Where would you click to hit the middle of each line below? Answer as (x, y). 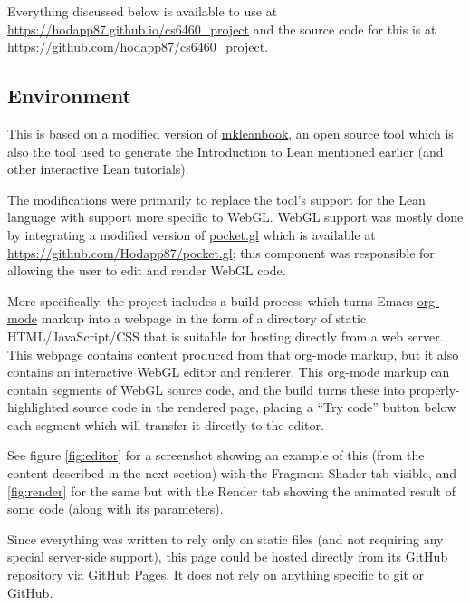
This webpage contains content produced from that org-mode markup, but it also (233, 354)
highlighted (38, 407)
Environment (69, 96)
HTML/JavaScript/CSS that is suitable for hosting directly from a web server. (225, 336)
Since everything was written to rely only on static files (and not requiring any (225, 538)
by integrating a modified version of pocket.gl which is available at (192, 234)
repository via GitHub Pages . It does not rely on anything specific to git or (216, 575)
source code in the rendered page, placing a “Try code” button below (264, 407)
